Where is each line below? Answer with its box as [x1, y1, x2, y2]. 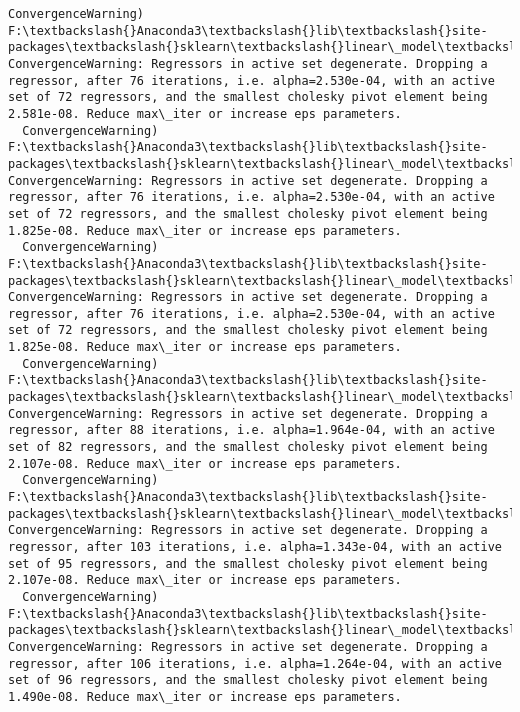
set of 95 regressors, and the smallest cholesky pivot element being [8, 556, 488, 571]
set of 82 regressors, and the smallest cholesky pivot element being [8, 440, 488, 455]
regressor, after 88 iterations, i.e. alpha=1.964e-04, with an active [8, 423, 495, 438]
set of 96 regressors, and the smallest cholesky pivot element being [8, 673, 488, 688]
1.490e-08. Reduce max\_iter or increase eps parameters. [8, 689, 402, 704]
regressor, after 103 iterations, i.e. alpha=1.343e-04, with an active [8, 540, 502, 554]
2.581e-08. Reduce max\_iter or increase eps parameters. [8, 106, 402, 121]
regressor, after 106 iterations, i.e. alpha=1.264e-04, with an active [8, 656, 502, 671]
